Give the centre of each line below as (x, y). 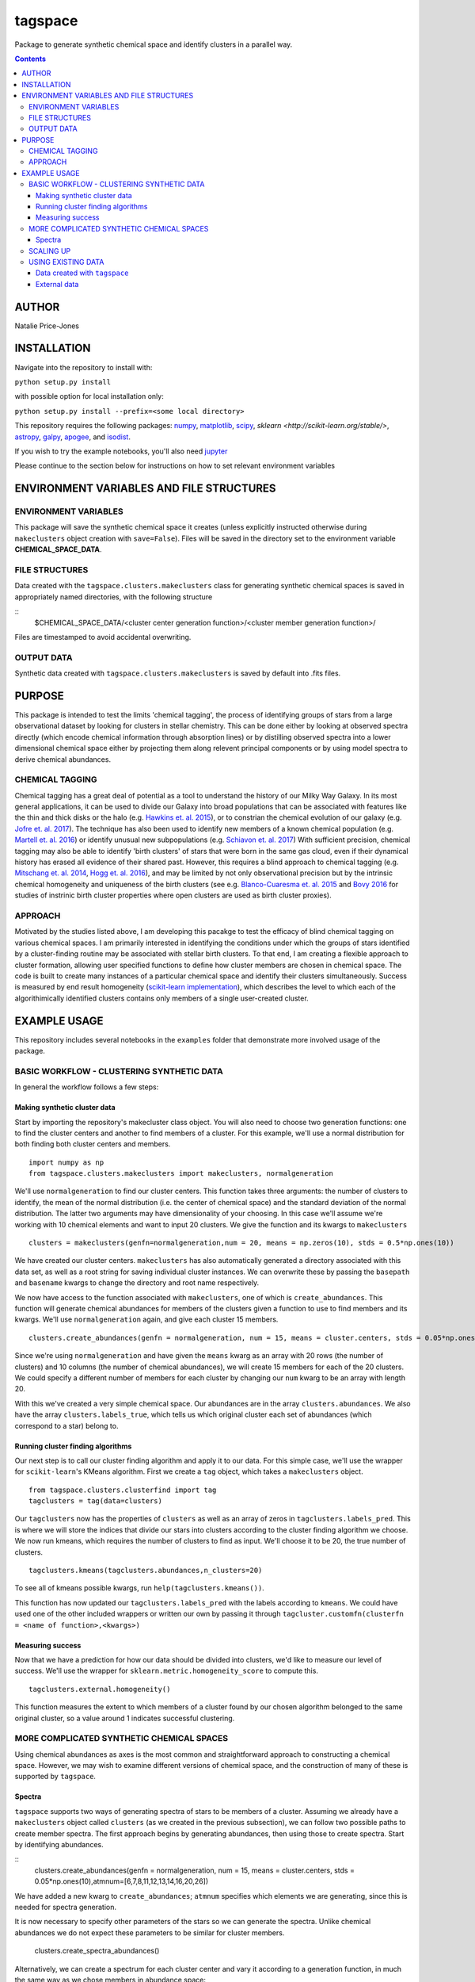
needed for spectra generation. (65, 1907)
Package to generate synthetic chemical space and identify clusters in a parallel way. (154, 44)
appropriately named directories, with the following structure (114, 597)
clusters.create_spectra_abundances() (97, 1951)
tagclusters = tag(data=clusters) (95, 1501)
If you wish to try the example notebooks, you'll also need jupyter (121, 451)
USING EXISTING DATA (66, 262)
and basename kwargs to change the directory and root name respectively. (137, 1283)
